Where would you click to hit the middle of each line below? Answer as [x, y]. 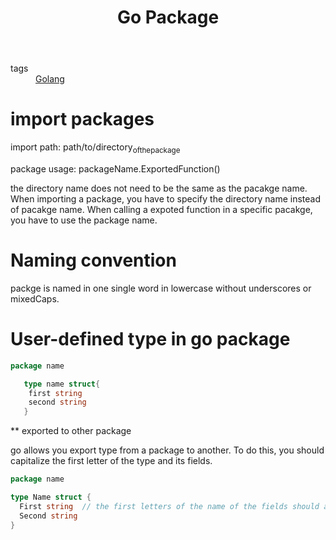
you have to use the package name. [84, 220]
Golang [50, 79]
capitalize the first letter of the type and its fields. [111, 461]
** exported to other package [71, 431]
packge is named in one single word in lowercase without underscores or [161, 288]
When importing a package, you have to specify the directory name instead [166, 198]
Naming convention [93, 260]
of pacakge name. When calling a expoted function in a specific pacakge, [161, 209]
